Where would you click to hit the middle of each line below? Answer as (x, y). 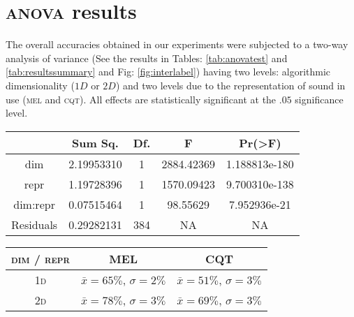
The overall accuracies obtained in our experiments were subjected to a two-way (177, 44)
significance (319, 99)
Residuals (35, 224)
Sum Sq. (95, 142)
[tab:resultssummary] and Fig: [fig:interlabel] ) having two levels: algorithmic (168, 72)
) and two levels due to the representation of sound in (230, 85)
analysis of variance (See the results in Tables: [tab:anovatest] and (147, 58)
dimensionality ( (40, 85)
